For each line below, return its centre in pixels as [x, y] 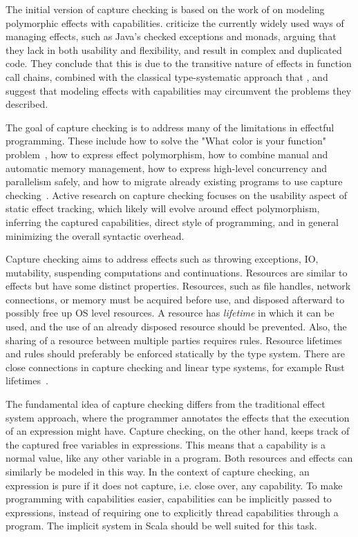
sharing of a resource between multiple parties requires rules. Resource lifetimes [174, 340]
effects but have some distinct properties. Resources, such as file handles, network [178, 286]
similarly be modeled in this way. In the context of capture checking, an [158, 471]
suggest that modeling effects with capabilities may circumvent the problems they [179, 90]
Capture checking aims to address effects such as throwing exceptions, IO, [162, 259]
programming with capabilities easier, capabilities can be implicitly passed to [169, 499]
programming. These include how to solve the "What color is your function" [166, 141]
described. [27, 104]
